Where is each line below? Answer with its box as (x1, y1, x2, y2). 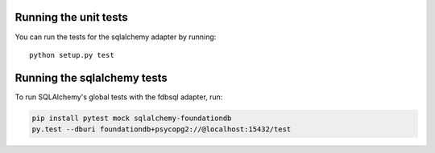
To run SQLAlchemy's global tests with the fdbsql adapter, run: (14, 92, 223, 102)
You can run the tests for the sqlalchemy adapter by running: (14, 32, 217, 42)
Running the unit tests (14, 10, 128, 24)
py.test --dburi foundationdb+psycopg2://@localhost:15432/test (31, 125, 292, 134)
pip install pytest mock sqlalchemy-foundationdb (31, 113, 232, 123)
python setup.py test (29, 50, 114, 59)
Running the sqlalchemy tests (14, 70, 168, 84)
